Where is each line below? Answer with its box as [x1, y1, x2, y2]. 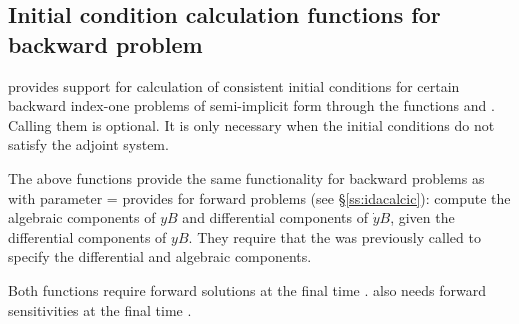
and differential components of [182, 207, 368, 228]
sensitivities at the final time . [8, 299, 192, 320]
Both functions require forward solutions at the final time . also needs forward [8, 279, 487, 300]
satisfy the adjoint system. [8, 134, 169, 155]
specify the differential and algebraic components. [8, 246, 312, 267]
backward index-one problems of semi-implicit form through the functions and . [8, 95, 495, 116]
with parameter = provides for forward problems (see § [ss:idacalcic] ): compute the [8, 187, 511, 208]
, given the [390, 207, 455, 228]
